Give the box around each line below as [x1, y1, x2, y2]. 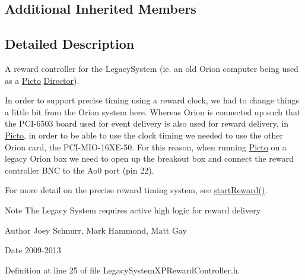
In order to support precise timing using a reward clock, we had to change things [5, 94, 299, 106]
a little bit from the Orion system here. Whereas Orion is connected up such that [5, 105, 301, 118]
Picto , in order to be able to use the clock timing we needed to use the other [5, 128, 284, 141]
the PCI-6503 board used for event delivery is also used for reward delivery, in [5, 117, 288, 130]
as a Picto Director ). [5, 74, 80, 86]
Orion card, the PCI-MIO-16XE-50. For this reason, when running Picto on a [5, 140, 287, 153]
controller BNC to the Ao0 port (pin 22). [5, 163, 154, 176]
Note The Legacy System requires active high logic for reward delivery [5, 203, 261, 216]
